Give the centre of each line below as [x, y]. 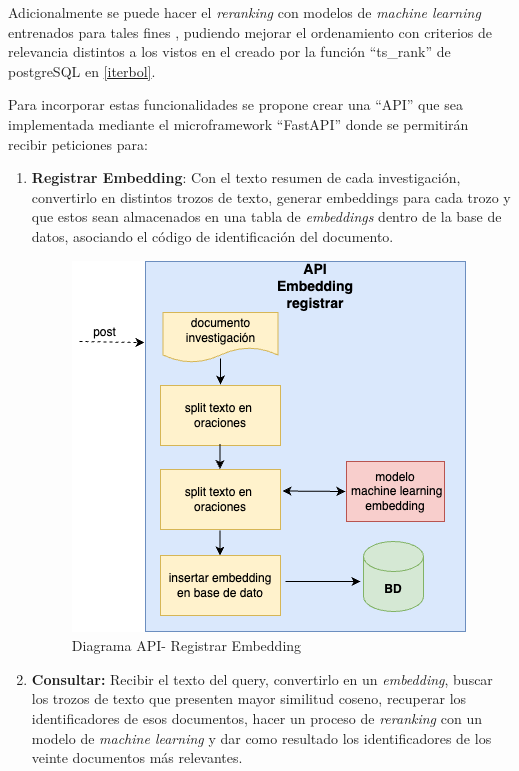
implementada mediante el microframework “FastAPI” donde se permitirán [238, 123]
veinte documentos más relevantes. [137, 757]
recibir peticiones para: [78, 143]
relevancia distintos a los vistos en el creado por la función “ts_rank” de [229, 51]
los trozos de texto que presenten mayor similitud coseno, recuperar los [249, 698]
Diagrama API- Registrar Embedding [186, 645]
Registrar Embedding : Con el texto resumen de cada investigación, [246, 177]
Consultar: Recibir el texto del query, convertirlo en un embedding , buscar [262, 678]
